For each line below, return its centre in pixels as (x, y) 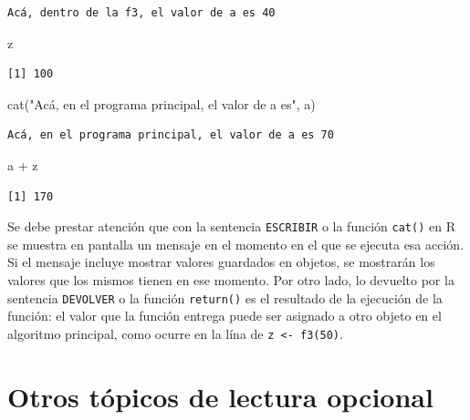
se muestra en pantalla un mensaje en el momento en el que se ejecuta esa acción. (236, 244)
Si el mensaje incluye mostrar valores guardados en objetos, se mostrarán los (221, 262)
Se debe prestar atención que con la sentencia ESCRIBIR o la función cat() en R (231, 226)
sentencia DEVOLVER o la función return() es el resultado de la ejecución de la (225, 297)
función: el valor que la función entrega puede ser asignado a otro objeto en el (225, 316)
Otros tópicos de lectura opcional (220, 396)
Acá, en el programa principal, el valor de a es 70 (171, 135)
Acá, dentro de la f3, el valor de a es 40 (141, 13)
